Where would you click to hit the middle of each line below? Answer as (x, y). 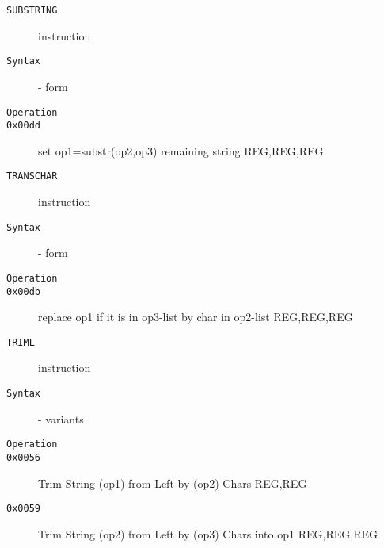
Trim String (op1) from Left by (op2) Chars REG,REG (173, 483)
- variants (61, 418)
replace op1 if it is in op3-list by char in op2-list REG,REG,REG (196, 317)
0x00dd (23, 126)
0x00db (23, 291)
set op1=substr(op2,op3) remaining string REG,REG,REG (181, 150)
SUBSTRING (32, 10)
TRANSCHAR (32, 176)
